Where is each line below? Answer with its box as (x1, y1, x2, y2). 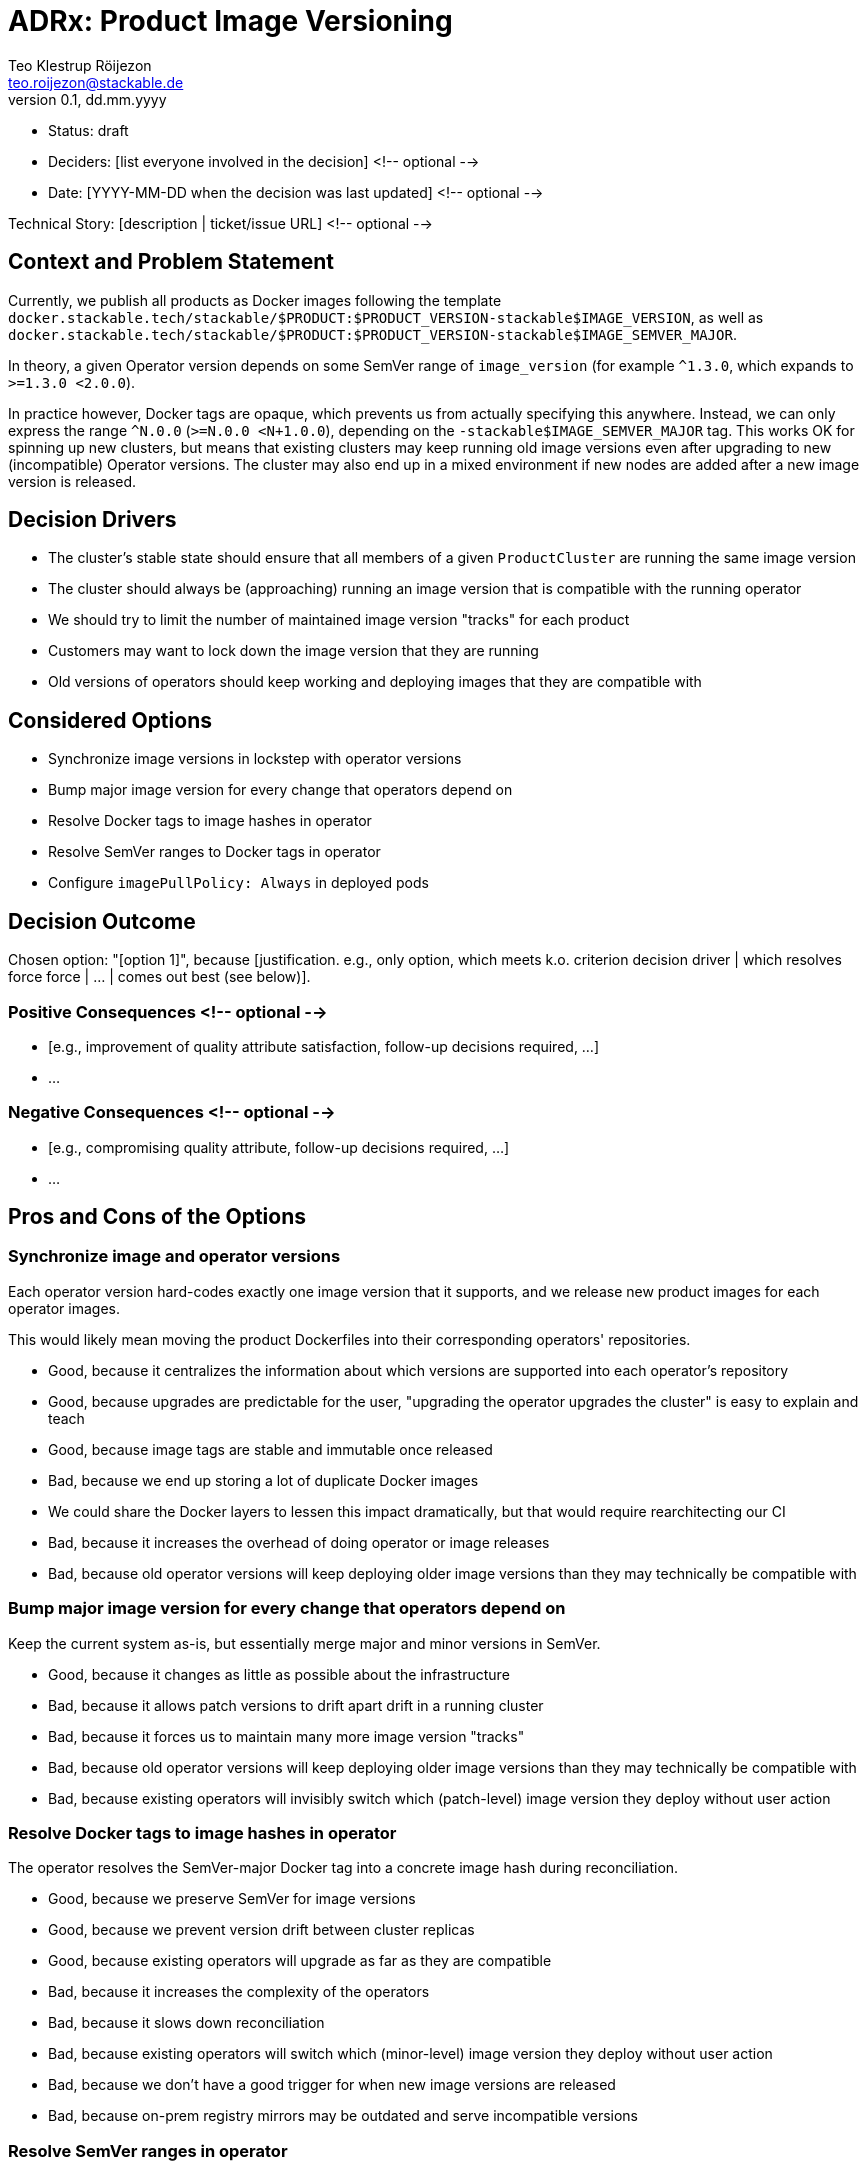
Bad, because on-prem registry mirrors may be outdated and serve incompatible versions (48, 2107, 638, 2125)
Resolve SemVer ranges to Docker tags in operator (48, 843, 381, 861)
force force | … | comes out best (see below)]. (8, 968, 311, 986)
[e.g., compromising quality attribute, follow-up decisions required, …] (48, 1138, 510, 1156)
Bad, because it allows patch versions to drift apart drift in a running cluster (48, 1696, 544, 1714)
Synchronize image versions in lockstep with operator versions (48, 750, 462, 768)
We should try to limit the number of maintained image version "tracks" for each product (48, 611, 630, 629)
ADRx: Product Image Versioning (8, 4, 453, 38)
